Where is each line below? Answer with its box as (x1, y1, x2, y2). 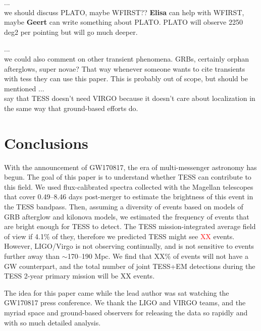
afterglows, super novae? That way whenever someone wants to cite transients (4, 63, 245, 74)
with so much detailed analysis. (4, 317, 101, 327)
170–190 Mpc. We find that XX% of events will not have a (67, 251, 248, 261)
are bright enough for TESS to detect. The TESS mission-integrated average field (4, 221, 256, 232)
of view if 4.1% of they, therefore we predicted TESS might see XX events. (4, 231, 235, 241)
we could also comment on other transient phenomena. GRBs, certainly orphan (4, 53, 249, 64)
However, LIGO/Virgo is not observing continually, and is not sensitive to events (4, 241, 254, 251)
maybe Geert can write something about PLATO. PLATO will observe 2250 (4, 17, 243, 27)
